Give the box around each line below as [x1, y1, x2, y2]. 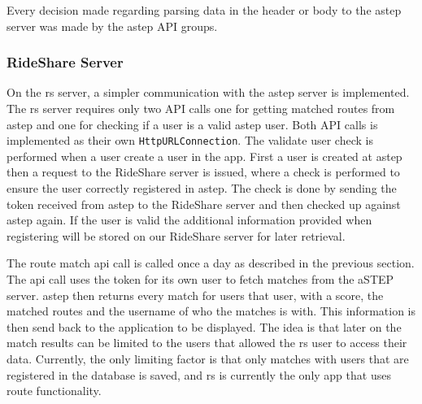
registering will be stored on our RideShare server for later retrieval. [7, 227, 346, 244]
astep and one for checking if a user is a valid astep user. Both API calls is [7, 115, 378, 132]
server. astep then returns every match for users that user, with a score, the [7, 286, 384, 303]
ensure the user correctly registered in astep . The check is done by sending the [7, 180, 397, 197]
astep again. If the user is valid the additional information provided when [7, 211, 372, 228]
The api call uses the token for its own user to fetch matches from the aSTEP [7, 271, 394, 287]
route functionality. [7, 382, 102, 399]
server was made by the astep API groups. [7, 17, 218, 34]
